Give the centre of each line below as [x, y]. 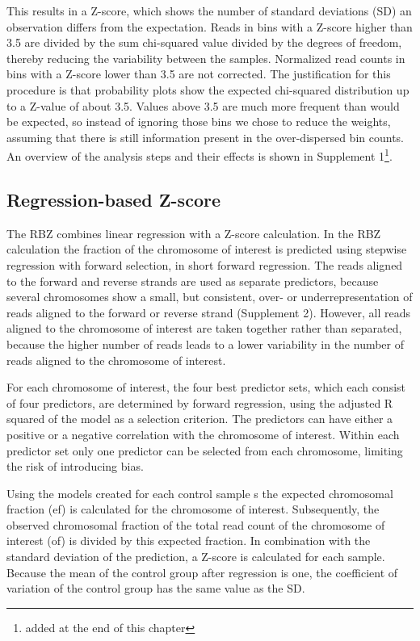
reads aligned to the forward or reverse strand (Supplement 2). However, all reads [208, 312]
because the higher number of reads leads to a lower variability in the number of [206, 344]
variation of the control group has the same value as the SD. [156, 588]
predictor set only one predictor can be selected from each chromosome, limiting [205, 450]
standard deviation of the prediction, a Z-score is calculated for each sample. [196, 557]
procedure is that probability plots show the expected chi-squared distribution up [208, 89]
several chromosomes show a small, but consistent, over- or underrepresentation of [210, 297]
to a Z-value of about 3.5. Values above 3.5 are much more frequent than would [203, 105]
